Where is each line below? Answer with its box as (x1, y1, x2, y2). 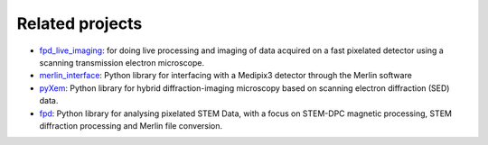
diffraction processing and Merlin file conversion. (39, 120, 223, 131)
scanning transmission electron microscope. (39, 57, 205, 68)
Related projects (16, 14, 143, 33)
